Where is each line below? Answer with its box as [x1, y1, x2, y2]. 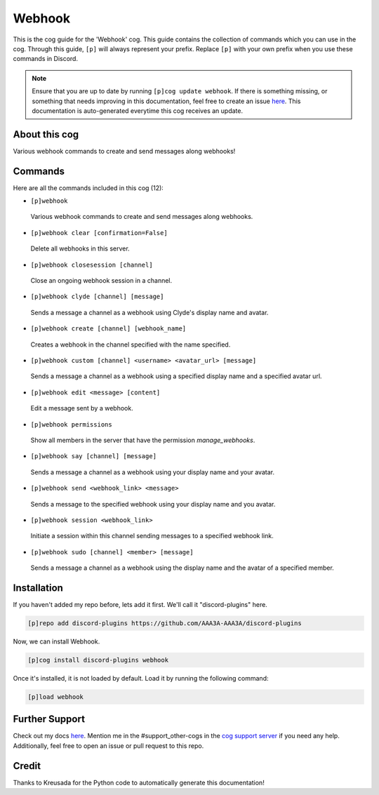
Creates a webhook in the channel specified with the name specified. [30, 340, 231, 349]
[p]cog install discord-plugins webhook [27, 656, 168, 664]
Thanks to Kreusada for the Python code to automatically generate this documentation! [13, 778, 265, 787]
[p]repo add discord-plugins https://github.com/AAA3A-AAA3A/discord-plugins [27, 619, 302, 627]
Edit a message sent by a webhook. [30, 404, 133, 413]
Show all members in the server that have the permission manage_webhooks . [30, 436, 255, 444]
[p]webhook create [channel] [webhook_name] [30, 325, 187, 333]
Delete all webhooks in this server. [30, 244, 130, 253]
